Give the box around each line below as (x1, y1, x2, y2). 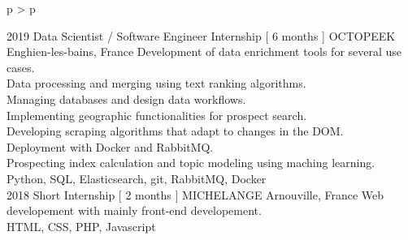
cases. (7, 58, 35, 75)
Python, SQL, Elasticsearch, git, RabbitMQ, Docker (7, 169, 267, 186)
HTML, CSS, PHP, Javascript (7, 217, 156, 234)
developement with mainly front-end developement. (7, 202, 262, 219)
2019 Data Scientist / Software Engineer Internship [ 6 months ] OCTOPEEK (7, 27, 396, 44)
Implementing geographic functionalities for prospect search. (7, 106, 307, 123)
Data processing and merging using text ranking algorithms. (7, 75, 306, 92)
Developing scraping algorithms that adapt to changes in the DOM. (7, 122, 344, 139)
